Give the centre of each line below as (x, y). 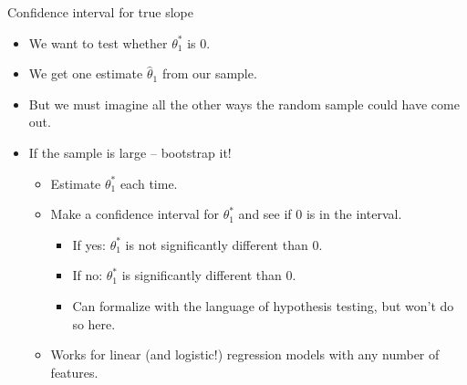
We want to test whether (98, 42)
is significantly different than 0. (209, 275)
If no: (88, 275)
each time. (149, 183)
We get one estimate (86, 73)
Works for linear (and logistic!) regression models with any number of (245, 354)
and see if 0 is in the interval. (320, 214)
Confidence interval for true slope (100, 12)
